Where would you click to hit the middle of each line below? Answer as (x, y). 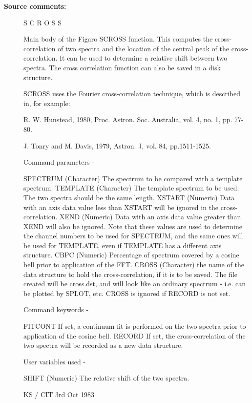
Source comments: (35, 6)
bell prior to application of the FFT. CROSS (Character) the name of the (134, 265)
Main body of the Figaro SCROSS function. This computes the (118, 39)
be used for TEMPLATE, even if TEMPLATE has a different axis (123, 245)
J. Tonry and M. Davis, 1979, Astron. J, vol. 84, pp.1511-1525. (117, 145)
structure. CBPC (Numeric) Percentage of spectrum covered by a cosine (131, 255)
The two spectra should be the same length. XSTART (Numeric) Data (129, 197)
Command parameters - (59, 162)
